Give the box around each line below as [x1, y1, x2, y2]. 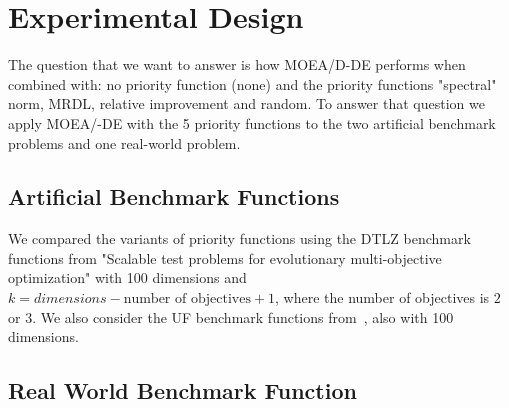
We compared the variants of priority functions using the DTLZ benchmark [8, 228, 471, 249]
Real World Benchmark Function [8, 375, 357, 406]
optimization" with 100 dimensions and [8, 267, 247, 288]
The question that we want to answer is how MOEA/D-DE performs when [8, 54, 466, 75]
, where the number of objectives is [275, 287, 490, 308]
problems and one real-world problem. [8, 132, 241, 153]
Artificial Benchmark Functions [8, 181, 340, 212]
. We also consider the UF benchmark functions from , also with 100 [32, 306, 454, 327]
